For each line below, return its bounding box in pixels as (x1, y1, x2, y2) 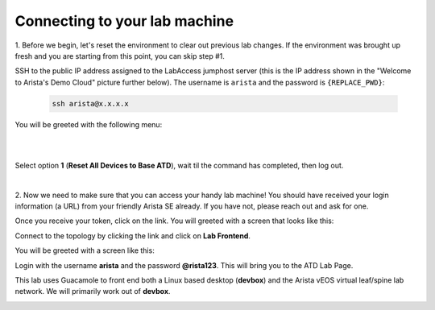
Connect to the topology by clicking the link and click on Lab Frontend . (14, 230, 251, 241)
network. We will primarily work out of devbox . (14, 287, 171, 296)
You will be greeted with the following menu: (14, 119, 163, 129)
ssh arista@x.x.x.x (52, 99, 129, 108)
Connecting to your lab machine (14, 12, 234, 30)
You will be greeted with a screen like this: (14, 246, 155, 255)
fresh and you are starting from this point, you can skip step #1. (14, 51, 226, 60)
